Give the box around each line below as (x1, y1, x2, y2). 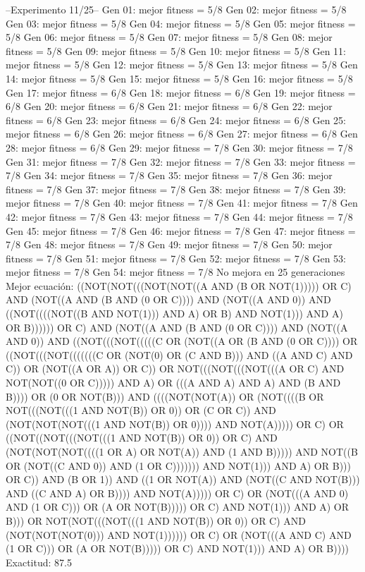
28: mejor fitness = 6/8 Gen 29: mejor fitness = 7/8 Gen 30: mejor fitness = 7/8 (6, 140, 353, 154)
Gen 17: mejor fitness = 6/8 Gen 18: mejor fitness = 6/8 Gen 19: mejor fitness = (6, 85, 356, 99)
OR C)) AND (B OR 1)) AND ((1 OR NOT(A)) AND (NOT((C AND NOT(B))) (6, 472, 360, 487)
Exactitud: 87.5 (6, 554, 72, 569)
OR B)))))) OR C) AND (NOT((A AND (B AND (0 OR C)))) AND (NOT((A (6, 320, 348, 334)
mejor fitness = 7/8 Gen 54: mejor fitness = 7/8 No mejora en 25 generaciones (6, 264, 345, 279)
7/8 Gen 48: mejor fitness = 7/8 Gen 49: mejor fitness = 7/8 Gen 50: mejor (6, 237, 333, 252)
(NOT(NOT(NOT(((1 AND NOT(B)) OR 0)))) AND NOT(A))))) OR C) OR (6, 416, 344, 431)
